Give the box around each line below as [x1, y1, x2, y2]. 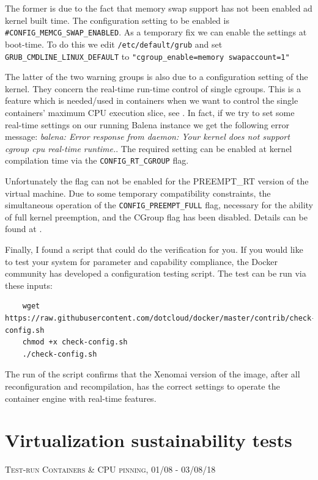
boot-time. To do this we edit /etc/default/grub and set [5, 37, 223, 50]
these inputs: [5, 278, 53, 291]
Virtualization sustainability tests [5, 427, 292, 453]
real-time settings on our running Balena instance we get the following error [5, 118, 289, 131]
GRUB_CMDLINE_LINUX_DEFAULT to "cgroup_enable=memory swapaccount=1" [5, 49, 290, 62]
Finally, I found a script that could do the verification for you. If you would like [5, 243, 303, 255]
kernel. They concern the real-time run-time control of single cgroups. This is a [5, 82, 301, 95]
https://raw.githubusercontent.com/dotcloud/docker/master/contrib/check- [5, 313, 316, 322]
